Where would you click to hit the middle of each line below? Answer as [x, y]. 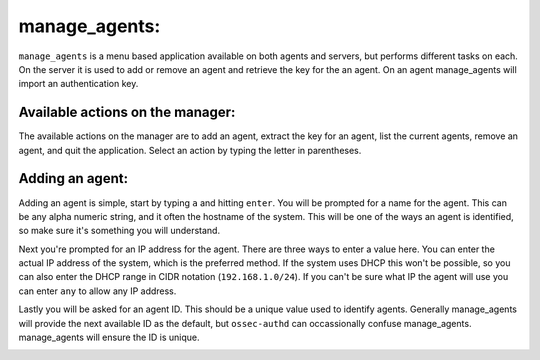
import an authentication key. [78, 84]
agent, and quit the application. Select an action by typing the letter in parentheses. [190, 150]
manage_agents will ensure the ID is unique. [109, 337]
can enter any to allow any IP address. [97, 291]
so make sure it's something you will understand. [119, 231]
